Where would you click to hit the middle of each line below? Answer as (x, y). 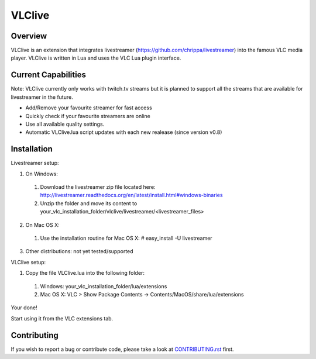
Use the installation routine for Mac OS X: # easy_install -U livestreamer (126, 238)
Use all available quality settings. (65, 124)
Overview (29, 36)
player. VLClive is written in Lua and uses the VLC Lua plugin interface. (96, 58)
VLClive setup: (28, 262)
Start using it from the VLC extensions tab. (62, 318)
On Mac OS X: (42, 225)
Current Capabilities (48, 75)
